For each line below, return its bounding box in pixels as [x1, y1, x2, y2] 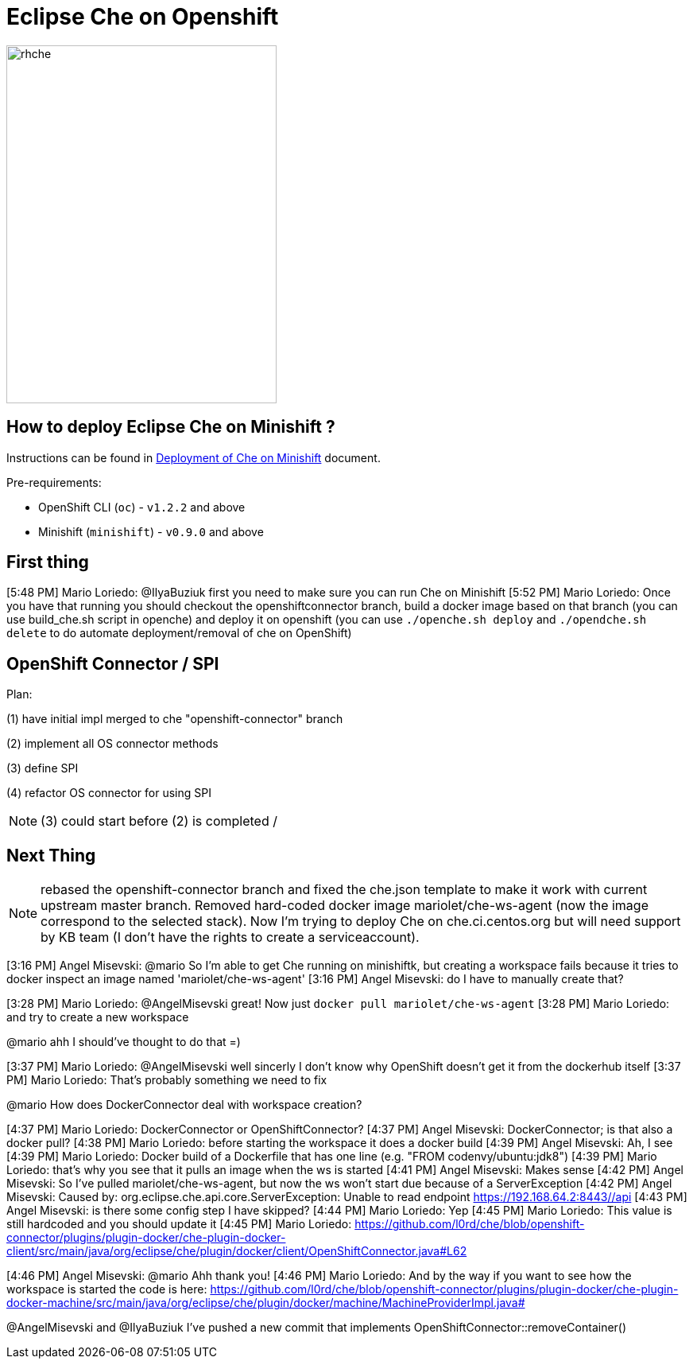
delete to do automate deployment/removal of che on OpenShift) [6, 626, 352, 640]
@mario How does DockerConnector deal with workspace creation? [6, 1098, 362, 1112]
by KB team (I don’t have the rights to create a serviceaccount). [41, 929, 420, 946]
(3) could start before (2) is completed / [41, 813, 277, 830]
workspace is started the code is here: [6, 1282, 207, 1297]
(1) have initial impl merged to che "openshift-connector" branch [6, 712, 343, 726]
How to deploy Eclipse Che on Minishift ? [6, 417, 335, 437]
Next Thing [6, 845, 96, 865]
